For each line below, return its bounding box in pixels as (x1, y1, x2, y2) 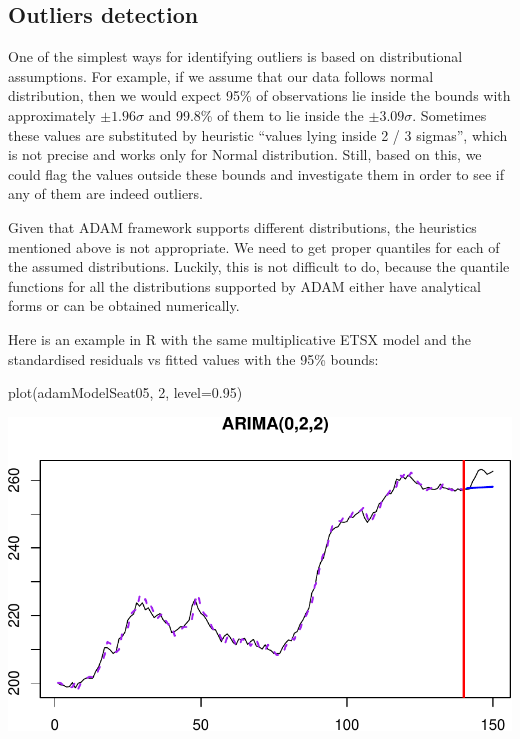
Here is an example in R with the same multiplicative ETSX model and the (8, 328, 471, 349)
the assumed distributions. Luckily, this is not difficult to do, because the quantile (8, 256, 510, 277)
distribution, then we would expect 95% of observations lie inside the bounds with (8, 85, 511, 106)
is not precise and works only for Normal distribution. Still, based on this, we (8, 144, 482, 165)
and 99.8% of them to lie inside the (148, 104, 364, 125)
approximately (8, 104, 96, 125)
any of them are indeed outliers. (8, 183, 203, 204)
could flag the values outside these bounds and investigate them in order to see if (8, 163, 504, 184)
